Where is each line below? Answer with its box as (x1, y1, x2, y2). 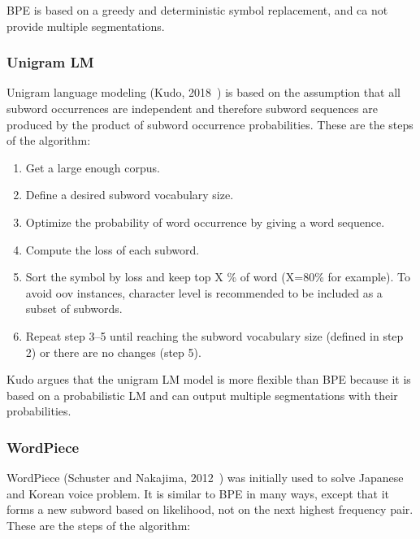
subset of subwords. (25, 300, 123, 317)
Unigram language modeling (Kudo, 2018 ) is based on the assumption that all (6, 84, 401, 101)
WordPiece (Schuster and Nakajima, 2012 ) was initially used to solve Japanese (6, 469, 404, 486)
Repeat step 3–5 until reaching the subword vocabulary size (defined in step (25, 327, 404, 344)
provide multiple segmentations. (6, 17, 165, 34)
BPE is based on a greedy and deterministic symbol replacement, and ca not (6, 2, 388, 18)
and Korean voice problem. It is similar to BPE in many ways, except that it (6, 485, 390, 502)
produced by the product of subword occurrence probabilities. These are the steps (6, 115, 414, 133)
